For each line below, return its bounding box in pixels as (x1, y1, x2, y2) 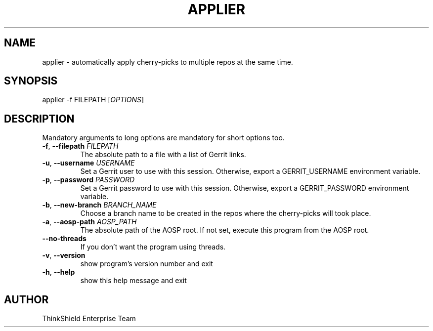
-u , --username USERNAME (42, 159, 135, 167)
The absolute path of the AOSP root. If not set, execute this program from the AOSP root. (80, 226, 369, 235)
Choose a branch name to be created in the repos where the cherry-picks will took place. (80, 209, 371, 218)
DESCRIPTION (4, 112, 75, 125)
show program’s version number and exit (80, 259, 213, 268)
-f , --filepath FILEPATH (42, 142, 119, 151)
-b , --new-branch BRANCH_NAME (42, 201, 157, 209)
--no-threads (42, 234, 87, 243)
